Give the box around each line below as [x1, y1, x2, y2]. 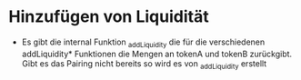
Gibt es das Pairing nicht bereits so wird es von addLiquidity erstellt [21, 57, 267, 71]
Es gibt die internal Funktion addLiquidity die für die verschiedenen [21, 36, 266, 49]
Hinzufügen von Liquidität [8, 6, 210, 27]
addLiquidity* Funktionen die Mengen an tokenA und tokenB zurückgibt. [21, 48, 293, 59]
